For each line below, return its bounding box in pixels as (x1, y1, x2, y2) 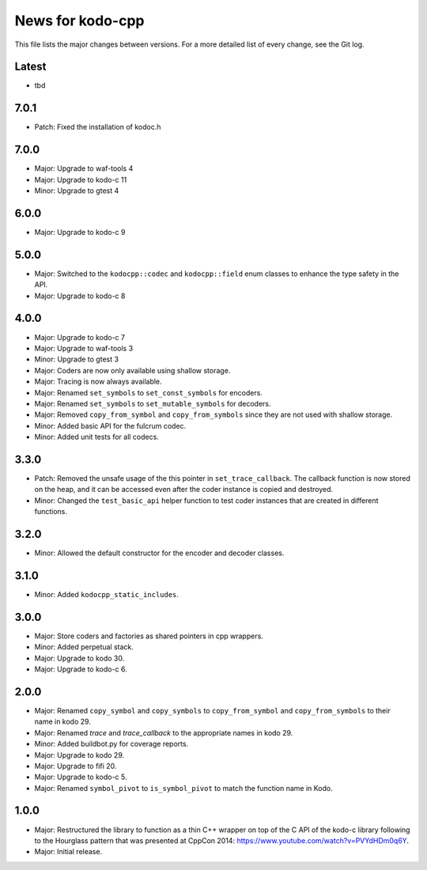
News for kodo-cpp (14, 12, 145, 29)
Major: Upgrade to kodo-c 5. (34, 772, 127, 782)
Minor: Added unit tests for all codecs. (34, 432, 160, 442)
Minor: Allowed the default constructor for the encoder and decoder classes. (34, 548, 285, 558)
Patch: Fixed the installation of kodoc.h (34, 123, 161, 132)
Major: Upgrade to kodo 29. (34, 750, 125, 759)
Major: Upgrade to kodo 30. (34, 653, 125, 663)
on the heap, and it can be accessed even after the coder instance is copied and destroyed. (34, 485, 334, 494)
